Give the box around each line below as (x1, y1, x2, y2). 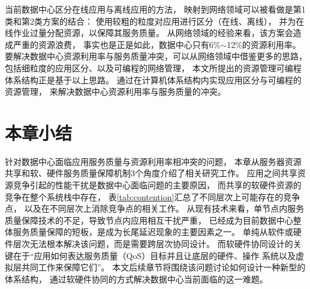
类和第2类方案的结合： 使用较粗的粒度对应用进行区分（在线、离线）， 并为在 (5, 14, 305, 27)
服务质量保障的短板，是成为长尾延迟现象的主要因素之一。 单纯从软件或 (13, 225, 293, 238)
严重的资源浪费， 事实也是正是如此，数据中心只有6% (13, 38, 221, 50)
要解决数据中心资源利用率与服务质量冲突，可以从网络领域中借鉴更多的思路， (5, 50, 307, 62)
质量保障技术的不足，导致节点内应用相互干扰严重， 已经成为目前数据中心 (5, 213, 293, 226)
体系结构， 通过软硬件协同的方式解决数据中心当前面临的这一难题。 (5, 272, 268, 285)
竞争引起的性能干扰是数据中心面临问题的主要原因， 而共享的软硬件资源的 (13, 179, 302, 191)
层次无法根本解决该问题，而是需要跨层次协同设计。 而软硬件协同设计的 (13, 237, 293, 250)
